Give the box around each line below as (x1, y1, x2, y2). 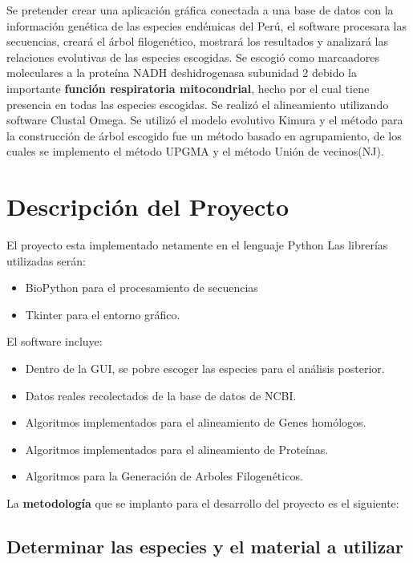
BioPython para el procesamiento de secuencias (25, 279, 258, 296)
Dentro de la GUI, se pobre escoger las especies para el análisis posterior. (25, 360, 385, 377)
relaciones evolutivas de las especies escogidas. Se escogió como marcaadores (6, 48, 380, 65)
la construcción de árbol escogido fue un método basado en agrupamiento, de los (6, 127, 402, 144)
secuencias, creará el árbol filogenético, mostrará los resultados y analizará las (6, 33, 388, 50)
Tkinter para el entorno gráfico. (25, 306, 180, 322)
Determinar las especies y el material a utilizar (6, 533, 403, 558)
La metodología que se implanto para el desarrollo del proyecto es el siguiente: (6, 495, 399, 511)
